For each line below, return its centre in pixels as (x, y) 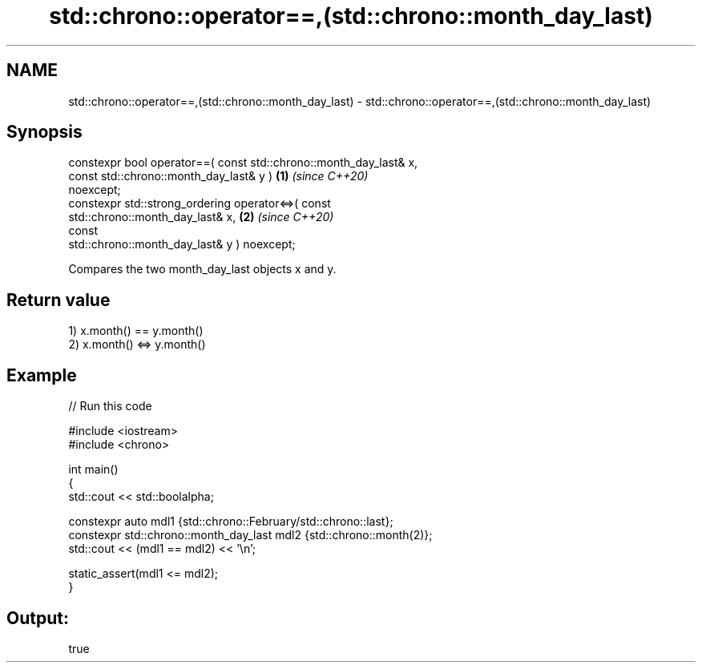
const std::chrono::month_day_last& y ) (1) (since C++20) (218, 176)
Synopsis (44, 132)
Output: (38, 618)
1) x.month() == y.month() (136, 331)
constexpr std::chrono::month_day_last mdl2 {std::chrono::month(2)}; (250, 535)
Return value (58, 300)
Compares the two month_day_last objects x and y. (202, 269)
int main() (93, 470)
